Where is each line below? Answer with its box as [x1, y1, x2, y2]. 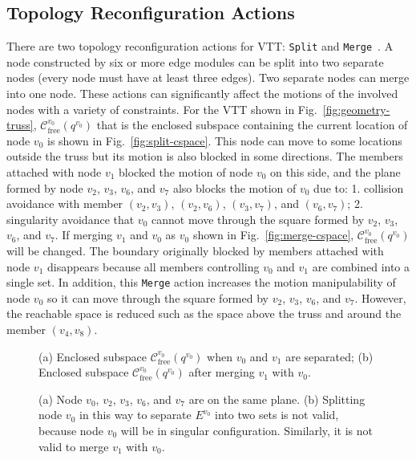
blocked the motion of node [119, 164, 253, 181]
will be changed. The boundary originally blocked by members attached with [6, 242, 384, 258]
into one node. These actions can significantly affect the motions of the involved [6, 85, 398, 102]
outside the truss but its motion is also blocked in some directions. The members [6, 148, 403, 165]
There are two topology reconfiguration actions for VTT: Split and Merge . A [6, 38, 394, 55]
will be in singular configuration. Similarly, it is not [120, 421, 373, 438]
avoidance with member [6, 195, 123, 212]
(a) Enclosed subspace [38, 348, 147, 364]
